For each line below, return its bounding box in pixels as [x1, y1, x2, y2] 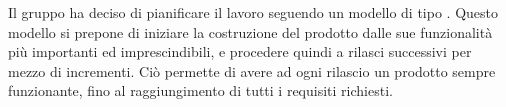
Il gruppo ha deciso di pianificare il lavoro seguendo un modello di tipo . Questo [8, 2, 499, 22]
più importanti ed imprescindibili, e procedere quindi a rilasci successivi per [8, 41, 472, 62]
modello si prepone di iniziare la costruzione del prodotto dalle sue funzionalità [8, 21, 493, 42]
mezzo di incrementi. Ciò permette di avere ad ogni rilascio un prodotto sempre [8, 60, 496, 81]
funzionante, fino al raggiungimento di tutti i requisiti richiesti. [8, 80, 393, 101]
